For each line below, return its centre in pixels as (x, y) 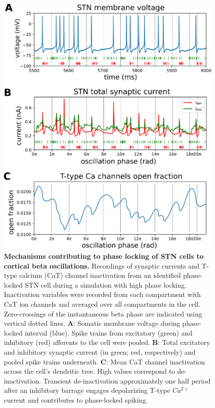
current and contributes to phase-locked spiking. (76, 399)
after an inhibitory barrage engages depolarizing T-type (87, 390)
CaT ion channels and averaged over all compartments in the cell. (102, 304)
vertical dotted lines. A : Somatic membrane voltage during (92, 323)
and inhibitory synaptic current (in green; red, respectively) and (100, 351)
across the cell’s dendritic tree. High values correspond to (90, 371)
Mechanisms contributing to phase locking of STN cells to (104, 256)
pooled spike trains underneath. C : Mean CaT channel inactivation (105, 361)
